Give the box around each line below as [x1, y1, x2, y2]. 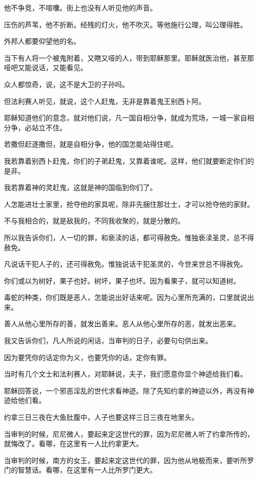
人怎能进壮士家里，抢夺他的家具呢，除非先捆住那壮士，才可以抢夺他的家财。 [4, 198, 254, 209]
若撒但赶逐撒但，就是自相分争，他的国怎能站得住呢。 [4, 139, 178, 149]
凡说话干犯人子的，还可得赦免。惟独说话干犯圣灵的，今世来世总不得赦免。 [4, 259, 247, 269]
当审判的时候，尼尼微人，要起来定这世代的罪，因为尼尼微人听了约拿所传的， [4, 428, 254, 439]
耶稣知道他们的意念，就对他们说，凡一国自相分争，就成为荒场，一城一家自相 [4, 112, 254, 123]
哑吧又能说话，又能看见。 [4, 62, 87, 73]
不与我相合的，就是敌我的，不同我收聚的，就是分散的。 [4, 215, 185, 226]
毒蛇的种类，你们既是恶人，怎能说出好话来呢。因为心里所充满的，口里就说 [4, 292, 247, 302]
